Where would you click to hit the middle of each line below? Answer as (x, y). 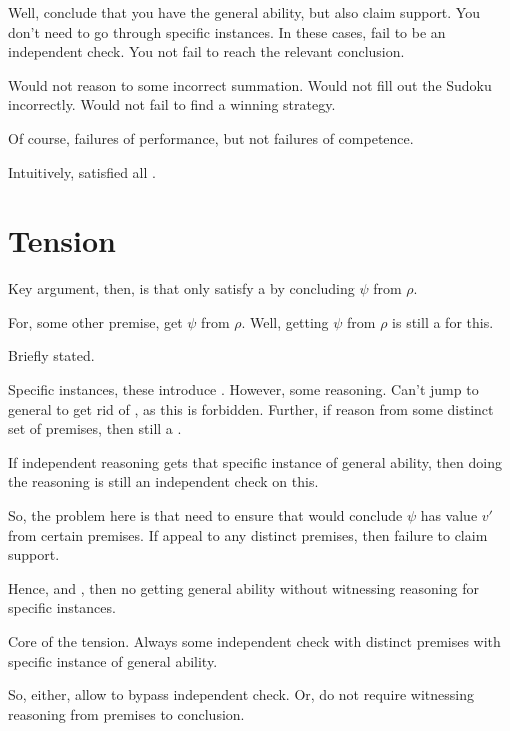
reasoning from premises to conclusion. (126, 713)
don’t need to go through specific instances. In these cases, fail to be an (227, 31)
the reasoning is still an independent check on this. (163, 481)
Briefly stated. (51, 355)
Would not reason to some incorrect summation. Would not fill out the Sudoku (250, 84)
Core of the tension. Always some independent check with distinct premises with (254, 641)
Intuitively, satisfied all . (82, 171)
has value (449, 515)
